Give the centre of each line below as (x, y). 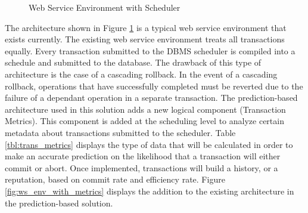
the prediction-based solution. (59, 203)
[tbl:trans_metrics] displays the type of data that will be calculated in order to (149, 144)
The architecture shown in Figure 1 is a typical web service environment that (146, 27)
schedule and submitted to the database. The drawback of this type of (133, 62)
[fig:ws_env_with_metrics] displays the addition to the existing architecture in (150, 191)
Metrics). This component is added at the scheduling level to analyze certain (144, 121)
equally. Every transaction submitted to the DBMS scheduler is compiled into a (150, 50)
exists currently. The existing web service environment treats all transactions (145, 39)
